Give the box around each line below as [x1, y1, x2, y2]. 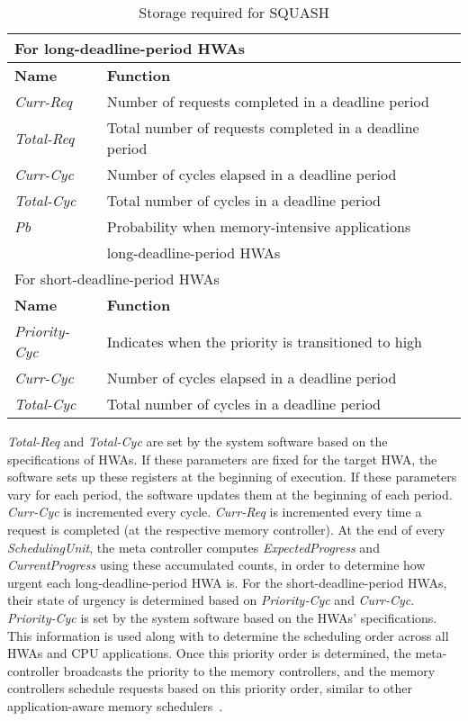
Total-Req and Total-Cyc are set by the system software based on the [7, 432, 388, 450]
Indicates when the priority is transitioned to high [106, 330, 422, 352]
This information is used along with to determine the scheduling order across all [7, 626, 449, 644]
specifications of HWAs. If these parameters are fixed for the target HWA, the [7, 449, 437, 468]
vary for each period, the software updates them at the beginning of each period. [7, 484, 453, 503]
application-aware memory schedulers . [7, 696, 223, 715]
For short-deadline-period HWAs [14, 268, 220, 289]
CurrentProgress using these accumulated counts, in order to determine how [7, 555, 426, 574]
